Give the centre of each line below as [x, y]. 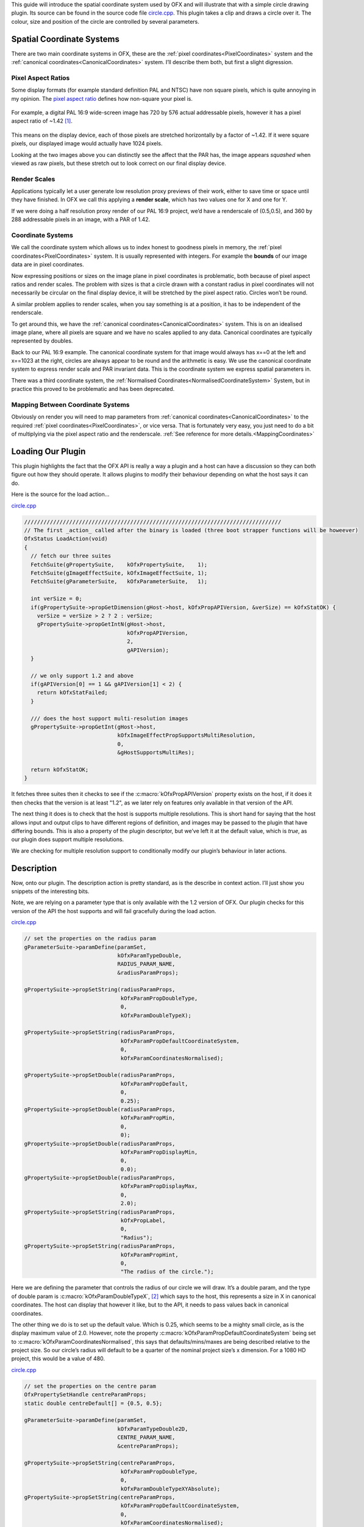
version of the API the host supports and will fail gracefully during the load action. [114, 911]
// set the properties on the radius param [90, 938]
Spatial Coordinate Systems [66, 39]
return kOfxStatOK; [60, 769]
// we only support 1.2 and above [82, 676]
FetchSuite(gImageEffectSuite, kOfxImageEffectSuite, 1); [119, 573]
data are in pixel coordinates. [48, 264]
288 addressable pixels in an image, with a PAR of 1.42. [81, 219]
